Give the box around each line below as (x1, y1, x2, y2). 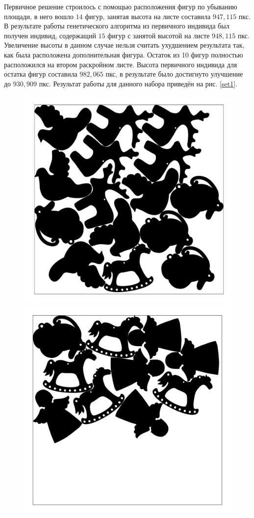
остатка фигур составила (4, 69, 77, 79)
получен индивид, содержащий (4, 30, 96, 40)
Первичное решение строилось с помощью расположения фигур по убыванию (4, 1, 237, 11)
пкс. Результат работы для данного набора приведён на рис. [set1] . (39, 78, 237, 88)
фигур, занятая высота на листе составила (85, 11, 211, 21)
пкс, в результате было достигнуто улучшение (105, 69, 243, 79)
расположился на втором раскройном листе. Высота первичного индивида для (4, 59, 237, 69)
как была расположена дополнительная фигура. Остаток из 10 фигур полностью (4, 49, 243, 59)
